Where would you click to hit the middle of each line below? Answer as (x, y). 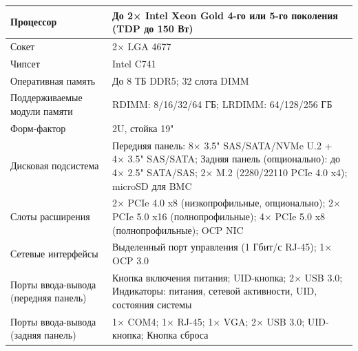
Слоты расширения (50, 216)
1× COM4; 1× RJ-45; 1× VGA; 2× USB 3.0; (209, 321)
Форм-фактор (38, 128)
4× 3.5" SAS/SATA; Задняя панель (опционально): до (227, 159)
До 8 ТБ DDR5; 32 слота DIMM (181, 80)
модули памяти (42, 111)
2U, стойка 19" (143, 128)
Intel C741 (134, 63)
